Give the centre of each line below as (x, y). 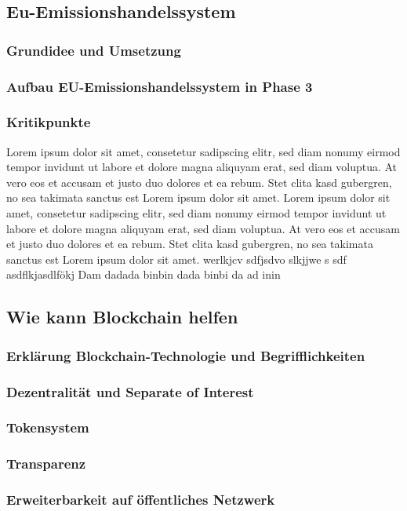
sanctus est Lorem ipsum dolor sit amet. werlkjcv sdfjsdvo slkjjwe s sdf (176, 259)
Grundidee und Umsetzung (94, 50)
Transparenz (46, 464)
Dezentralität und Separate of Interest (130, 391)
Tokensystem (48, 427)
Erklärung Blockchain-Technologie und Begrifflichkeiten (186, 355)
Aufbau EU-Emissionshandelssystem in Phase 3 (160, 86)
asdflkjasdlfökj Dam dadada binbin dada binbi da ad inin (144, 274)
